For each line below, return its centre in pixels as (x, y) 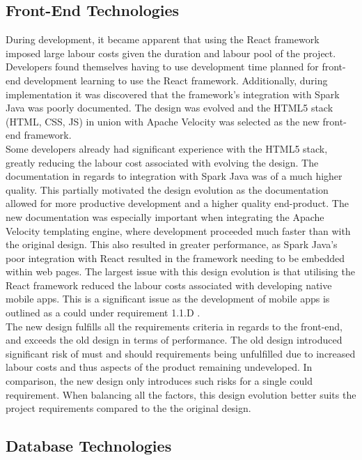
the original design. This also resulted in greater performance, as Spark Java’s (172, 244)
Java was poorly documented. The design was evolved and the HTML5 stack (170, 108)
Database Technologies (89, 446)
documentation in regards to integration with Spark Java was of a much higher (174, 176)
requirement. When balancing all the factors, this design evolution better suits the (181, 394)
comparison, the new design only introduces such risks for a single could (159, 381)
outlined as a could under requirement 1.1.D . (103, 313)
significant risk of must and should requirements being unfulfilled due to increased (181, 353)
